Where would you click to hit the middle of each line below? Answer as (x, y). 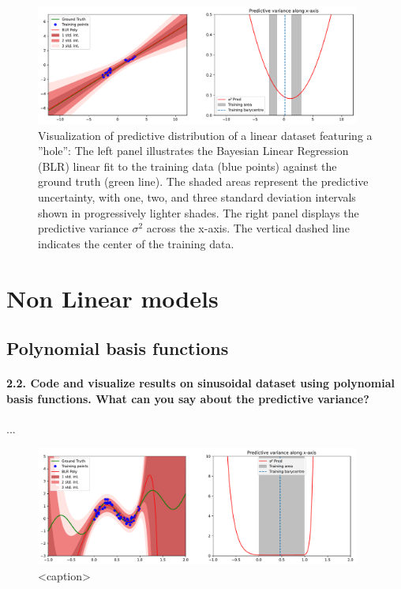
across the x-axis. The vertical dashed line (248, 228)
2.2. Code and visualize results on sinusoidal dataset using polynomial (200, 383)
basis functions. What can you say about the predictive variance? (188, 398)
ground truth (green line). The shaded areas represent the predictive (203, 181)
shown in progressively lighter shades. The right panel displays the (199, 212)
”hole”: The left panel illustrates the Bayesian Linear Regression (193, 151)
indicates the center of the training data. (136, 243)
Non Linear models (112, 298)
